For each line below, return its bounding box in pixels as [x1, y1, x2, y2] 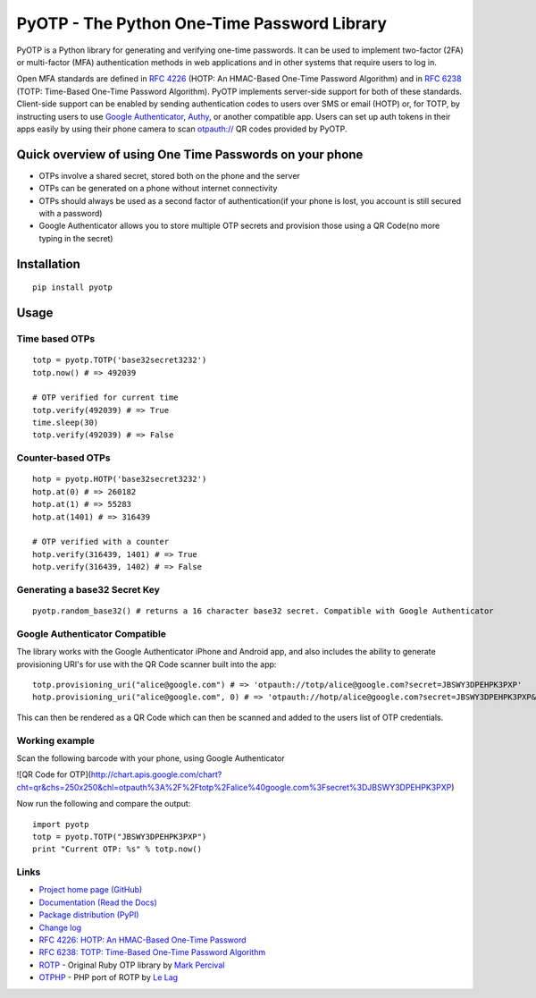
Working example [16, 734, 96, 747]
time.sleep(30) [32, 418, 99, 428]
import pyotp [32, 819, 89, 829]
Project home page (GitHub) [38, 884, 143, 895]
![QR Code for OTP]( [16, 769, 91, 780]
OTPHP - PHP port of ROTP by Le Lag [38, 972, 179, 983]
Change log [38, 922, 82, 933]
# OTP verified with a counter [32, 537, 170, 547]
